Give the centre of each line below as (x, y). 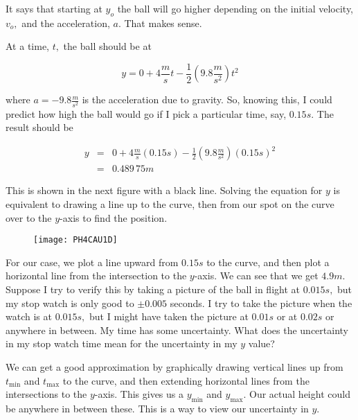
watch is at (29, 316)
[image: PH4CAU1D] (75, 240)
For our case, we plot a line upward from (92, 262)
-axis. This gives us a (139, 394)
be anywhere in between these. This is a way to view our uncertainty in (157, 408)
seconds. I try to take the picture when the (261, 303)
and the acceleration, (66, 23)
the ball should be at (107, 46)
